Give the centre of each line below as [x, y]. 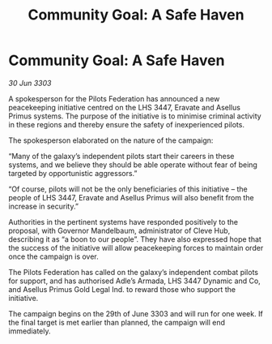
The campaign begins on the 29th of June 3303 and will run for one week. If [136, 313]
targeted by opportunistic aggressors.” [73, 173]
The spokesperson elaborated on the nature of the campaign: [111, 140]
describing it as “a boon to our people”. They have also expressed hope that [135, 239]
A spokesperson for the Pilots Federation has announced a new [114, 98]
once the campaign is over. [53, 256]
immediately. [30, 331]
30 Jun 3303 [30, 83]
